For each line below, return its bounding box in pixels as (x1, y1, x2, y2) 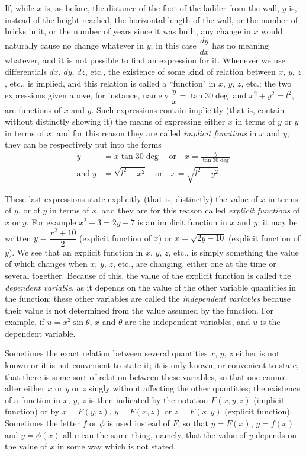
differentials (5, 65, 47, 78)
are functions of (5, 103, 62, 116)
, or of (18, 204, 40, 216)
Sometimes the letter (5, 417, 80, 429)
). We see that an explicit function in (8, 245, 143, 258)
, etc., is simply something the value (168, 245, 299, 258)
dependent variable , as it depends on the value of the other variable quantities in (5, 280, 296, 293)
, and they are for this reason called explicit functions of (96, 204, 300, 216)
